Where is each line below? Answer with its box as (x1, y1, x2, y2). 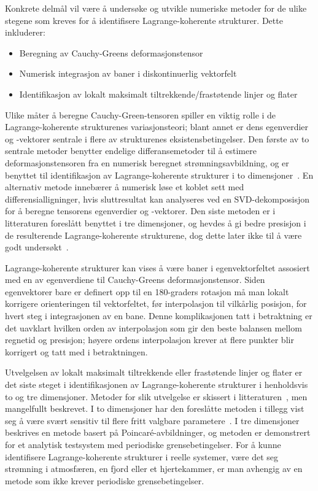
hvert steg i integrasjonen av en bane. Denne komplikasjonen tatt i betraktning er (5, 309, 312, 322)
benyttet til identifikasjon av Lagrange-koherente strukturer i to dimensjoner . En (5, 168, 314, 181)
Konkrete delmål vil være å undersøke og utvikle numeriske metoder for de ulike (5, 2, 307, 14)
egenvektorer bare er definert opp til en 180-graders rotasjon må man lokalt (5, 285, 289, 298)
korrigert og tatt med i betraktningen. (5, 345, 148, 358)
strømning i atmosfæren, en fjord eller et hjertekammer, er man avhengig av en (5, 462, 303, 475)
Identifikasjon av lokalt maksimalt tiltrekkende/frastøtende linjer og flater (19, 87, 298, 100)
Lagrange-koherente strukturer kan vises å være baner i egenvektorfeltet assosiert (5, 261, 310, 274)
